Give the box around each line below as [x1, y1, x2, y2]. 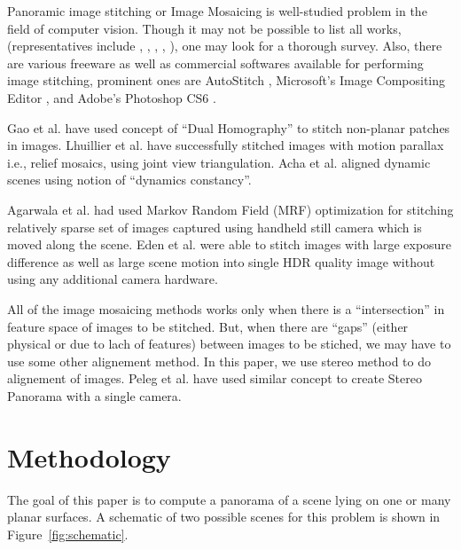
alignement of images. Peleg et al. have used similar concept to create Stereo [7, 369, 422, 388]
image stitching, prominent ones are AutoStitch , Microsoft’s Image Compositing [7, 71, 445, 90]
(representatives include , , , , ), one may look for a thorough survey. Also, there [7, 36, 442, 55]
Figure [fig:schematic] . [7, 524, 129, 543]
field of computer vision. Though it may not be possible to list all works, [7, 19, 402, 37]
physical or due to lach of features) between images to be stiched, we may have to [7, 334, 451, 353]
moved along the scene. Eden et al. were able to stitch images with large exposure [7, 235, 452, 254]
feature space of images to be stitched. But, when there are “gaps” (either [7, 317, 409, 335]
